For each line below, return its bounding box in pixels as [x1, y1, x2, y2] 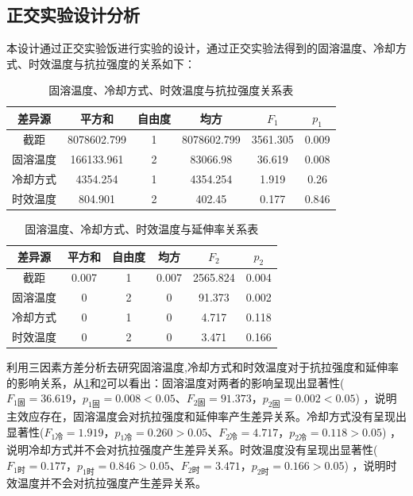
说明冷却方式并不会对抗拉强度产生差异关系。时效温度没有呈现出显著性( [6, 441, 378, 458]
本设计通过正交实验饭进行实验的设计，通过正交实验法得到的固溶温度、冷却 [6, 40, 396, 56]
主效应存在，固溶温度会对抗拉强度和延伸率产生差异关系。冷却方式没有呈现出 [6, 407, 407, 424]
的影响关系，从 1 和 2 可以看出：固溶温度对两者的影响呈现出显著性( [6, 374, 345, 390]
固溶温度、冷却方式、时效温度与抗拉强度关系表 [48, 82, 294, 98]
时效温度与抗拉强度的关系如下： [28, 55, 195, 71]
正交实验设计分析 [6, 2, 140, 27]
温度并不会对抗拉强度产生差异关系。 [17, 474, 206, 490]
